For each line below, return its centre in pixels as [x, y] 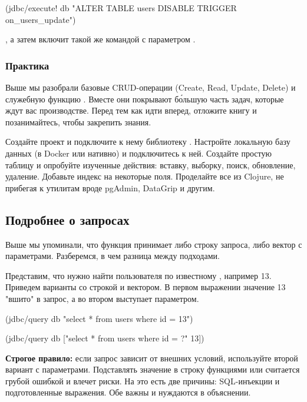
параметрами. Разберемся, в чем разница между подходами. [113, 256]
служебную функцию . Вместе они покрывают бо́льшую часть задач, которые [145, 99]
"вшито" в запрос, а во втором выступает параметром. [102, 298]
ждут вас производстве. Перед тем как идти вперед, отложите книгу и [131, 110]
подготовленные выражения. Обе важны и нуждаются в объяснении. [128, 392]
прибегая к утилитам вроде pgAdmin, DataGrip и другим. [110, 187]
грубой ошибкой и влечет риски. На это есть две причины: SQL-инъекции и [143, 381]
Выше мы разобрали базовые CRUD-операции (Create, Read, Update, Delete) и [151, 87]
